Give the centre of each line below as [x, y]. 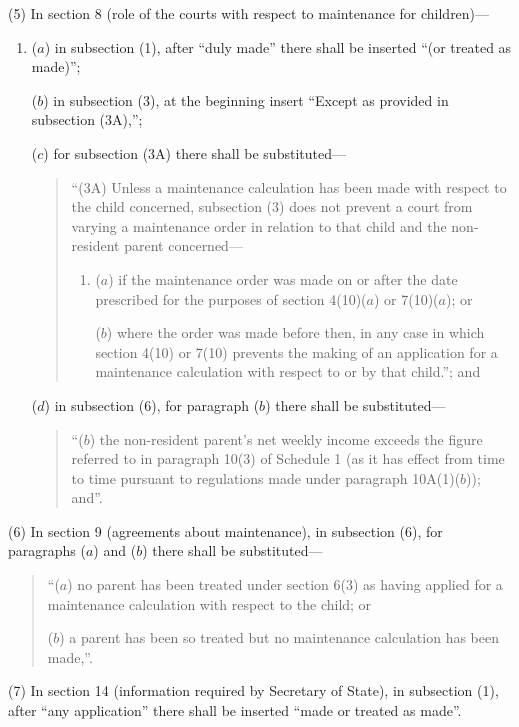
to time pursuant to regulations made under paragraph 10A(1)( [266, 477]
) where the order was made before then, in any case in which [295, 332]
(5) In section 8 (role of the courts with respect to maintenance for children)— [249, 13]
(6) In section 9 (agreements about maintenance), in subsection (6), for [225, 530]
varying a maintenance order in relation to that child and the [259, 225]
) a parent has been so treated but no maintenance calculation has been [279, 637]
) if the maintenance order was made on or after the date [283, 278]
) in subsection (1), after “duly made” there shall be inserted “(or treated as [278, 46]
